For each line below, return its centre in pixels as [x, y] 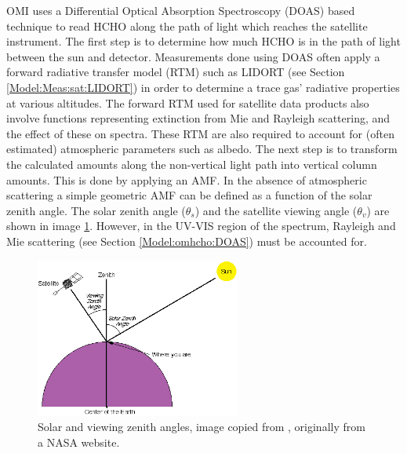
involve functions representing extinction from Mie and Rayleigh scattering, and [198, 118]
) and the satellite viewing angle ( [276, 210]
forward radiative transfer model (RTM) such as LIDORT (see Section [176, 72]
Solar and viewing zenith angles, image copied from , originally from [202, 427]
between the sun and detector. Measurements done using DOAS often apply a [193, 56]
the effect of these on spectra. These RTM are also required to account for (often [200, 133]
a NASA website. [79, 442]
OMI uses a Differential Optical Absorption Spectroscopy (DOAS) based [181, 10]
